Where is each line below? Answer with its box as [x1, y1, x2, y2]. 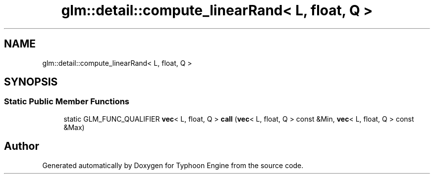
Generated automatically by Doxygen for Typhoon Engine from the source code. [42, 161, 304, 170]
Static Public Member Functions [4, 96, 130, 107]
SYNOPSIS [4, 76, 58, 89]
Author [4, 140, 39, 153]
